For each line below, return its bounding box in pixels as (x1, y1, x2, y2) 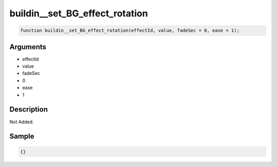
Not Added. (9, 118, 34, 125)
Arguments (9, 43, 47, 51)
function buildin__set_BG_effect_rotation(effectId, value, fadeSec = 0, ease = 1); (20, 28, 240, 33)
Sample (9, 132, 34, 141)
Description (9, 105, 48, 114)
